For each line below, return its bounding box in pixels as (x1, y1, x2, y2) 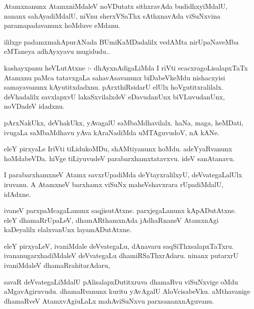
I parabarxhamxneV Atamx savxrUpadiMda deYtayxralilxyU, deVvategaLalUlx (4, 169, 242, 180)
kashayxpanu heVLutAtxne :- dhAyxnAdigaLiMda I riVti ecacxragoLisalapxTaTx (4, 62, 248, 72)
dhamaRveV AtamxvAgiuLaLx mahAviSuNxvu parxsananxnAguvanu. (4, 295, 214, 306)
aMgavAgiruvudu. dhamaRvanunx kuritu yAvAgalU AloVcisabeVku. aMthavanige (4, 286, 251, 296)
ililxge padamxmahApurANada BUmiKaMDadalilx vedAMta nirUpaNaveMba (4, 36, 239, 47)
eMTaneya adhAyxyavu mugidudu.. (4, 46, 110, 56)
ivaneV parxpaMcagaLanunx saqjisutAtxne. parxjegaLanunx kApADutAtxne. (4, 205, 236, 215)
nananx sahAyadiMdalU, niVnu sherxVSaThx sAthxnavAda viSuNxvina (4, 10, 221, 21)
